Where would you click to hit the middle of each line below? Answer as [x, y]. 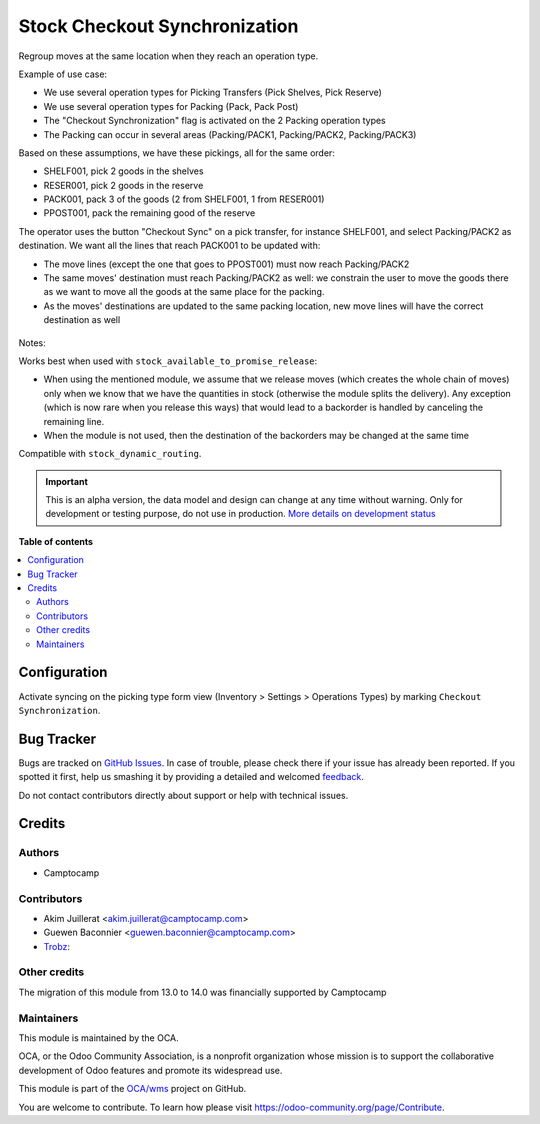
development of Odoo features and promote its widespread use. [150, 1070]
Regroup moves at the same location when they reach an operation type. [168, 56]
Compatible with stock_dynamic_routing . [110, 454]
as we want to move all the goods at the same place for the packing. [184, 292]
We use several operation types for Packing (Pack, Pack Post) [171, 106]
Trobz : [56, 946]
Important [67, 481]
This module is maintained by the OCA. [98, 1037]
